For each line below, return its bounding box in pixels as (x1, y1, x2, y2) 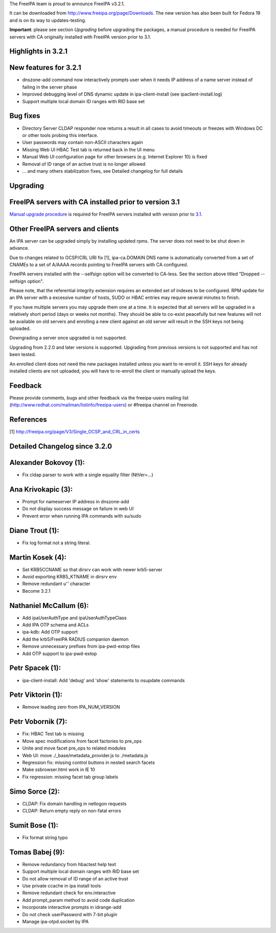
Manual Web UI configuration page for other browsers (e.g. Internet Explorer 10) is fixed (22, 154, 208, 160)
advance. (9, 245, 29, 251)
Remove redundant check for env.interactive (22, 890, 116, 896)
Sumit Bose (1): (9, 821, 59, 830)
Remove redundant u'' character (22, 580, 90, 587)
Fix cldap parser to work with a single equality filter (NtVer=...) (22, 472, 153, 478)
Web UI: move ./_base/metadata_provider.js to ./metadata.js (22, 752, 148, 758)
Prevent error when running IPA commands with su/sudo (22, 512, 142, 519)
